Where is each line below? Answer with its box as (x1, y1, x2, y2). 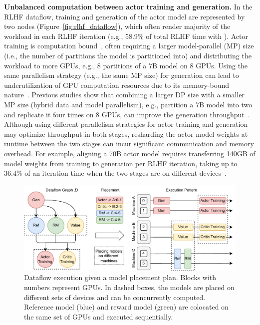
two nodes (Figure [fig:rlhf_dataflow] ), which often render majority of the (4, 21, 231, 31)
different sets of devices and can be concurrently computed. (24, 292, 206, 302)
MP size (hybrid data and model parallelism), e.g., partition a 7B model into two (4, 99, 253, 109)
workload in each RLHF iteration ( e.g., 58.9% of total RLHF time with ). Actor (4, 30, 248, 41)
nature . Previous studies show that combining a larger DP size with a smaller (4, 89, 245, 100)
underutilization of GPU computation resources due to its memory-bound (4, 79, 230, 90)
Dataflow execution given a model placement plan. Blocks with (24, 272, 217, 283)
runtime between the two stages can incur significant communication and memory (4, 138, 254, 149)
